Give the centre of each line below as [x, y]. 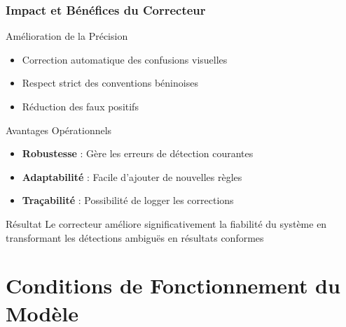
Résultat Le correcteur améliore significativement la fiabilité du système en [166, 223]
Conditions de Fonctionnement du [173, 285]
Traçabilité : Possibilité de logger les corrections [128, 200]
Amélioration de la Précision [67, 36]
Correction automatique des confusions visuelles [125, 59]
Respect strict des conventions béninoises [110, 83]
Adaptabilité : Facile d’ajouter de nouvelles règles [132, 176]
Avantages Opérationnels [59, 130]
